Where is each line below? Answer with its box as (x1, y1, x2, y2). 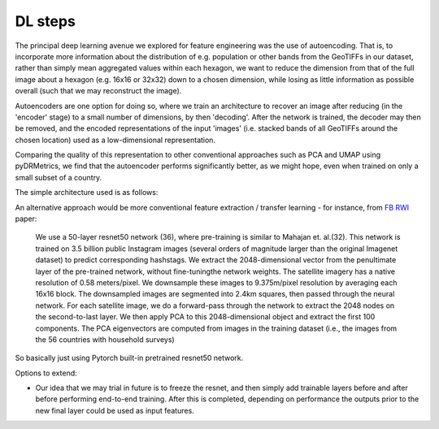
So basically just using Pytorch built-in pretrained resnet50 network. (15, 353, 244, 363)
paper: (15, 214, 37, 223)
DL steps (15, 12, 76, 30)
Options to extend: (15, 368, 77, 378)
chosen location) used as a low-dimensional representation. (15, 135, 215, 145)
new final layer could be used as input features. (35, 405, 194, 415)
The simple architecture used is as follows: (15, 188, 159, 197)
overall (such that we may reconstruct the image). (15, 86, 182, 96)
